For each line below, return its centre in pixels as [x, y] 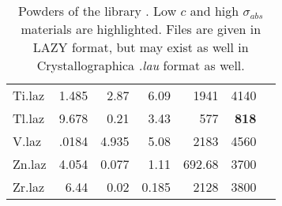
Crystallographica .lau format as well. [141, 65]
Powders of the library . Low [97, 11]
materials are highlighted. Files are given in [141, 29]
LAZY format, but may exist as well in [141, 47]
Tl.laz [29, 118]
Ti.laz [29, 95]
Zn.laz [30, 164]
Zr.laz [29, 187]
